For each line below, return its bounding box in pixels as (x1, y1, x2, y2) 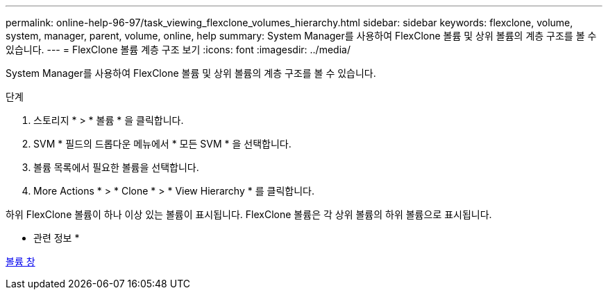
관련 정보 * (33, 232, 80, 244)
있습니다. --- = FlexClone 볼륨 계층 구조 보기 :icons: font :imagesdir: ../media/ (6, 44, 351, 55)
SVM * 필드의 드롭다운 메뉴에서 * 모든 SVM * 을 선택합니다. (33, 138, 292, 150)
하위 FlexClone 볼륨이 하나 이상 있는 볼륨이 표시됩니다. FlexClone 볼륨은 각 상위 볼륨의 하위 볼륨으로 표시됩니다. (6, 208, 492, 220)
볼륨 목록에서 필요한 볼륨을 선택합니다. (33, 161, 199, 173)
